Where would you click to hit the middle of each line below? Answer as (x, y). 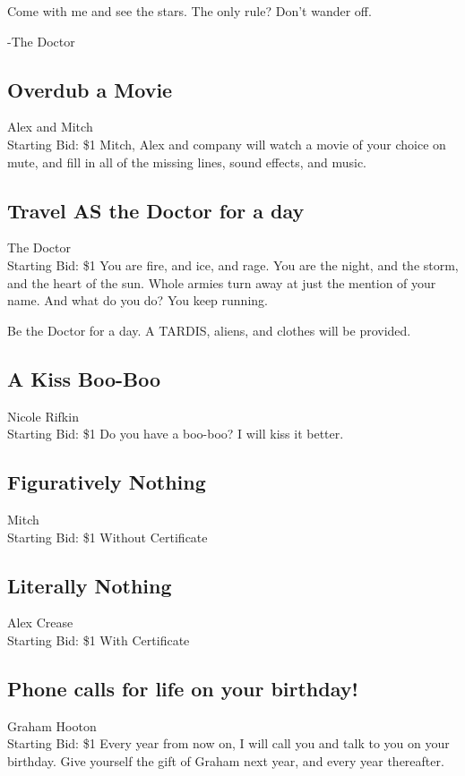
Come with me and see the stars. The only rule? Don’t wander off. (189, 11)
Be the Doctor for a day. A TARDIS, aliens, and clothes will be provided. (209, 330)
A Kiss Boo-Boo (84, 378)
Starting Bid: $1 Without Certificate (108, 537)
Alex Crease (40, 623)
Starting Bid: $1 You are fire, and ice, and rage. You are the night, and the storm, (233, 264)
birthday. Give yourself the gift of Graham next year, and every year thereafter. (226, 760)
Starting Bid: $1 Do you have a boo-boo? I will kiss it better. (176, 434)
